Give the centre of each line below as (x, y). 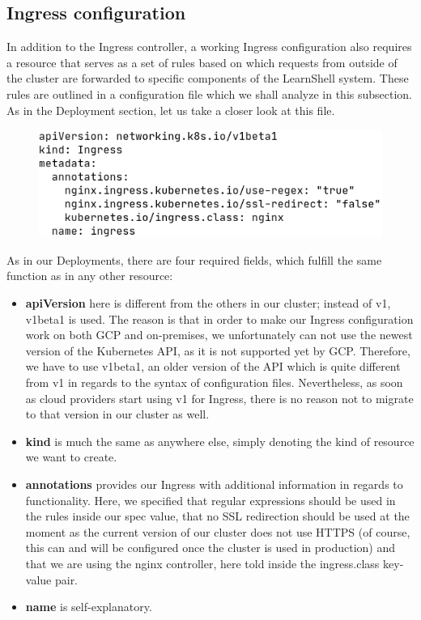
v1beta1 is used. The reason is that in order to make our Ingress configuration (219, 318)
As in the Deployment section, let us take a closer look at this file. (171, 110)
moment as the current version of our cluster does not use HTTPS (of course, (218, 531)
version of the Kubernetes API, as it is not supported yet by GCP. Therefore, (218, 350)
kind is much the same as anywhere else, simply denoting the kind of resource (220, 441)
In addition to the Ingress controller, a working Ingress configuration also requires (209, 47)
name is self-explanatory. (89, 607)
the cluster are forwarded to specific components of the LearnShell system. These (208, 78)
